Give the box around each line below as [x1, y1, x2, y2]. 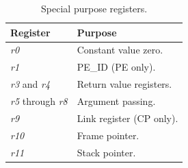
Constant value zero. [77, 43, 163, 57]
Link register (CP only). [77, 110, 178, 125]
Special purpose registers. [41, 1, 148, 15]
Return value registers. [77, 77, 172, 91]
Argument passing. [77, 93, 156, 108]
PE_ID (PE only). [77, 60, 156, 74]
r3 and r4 [10, 77, 51, 91]
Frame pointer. [77, 128, 139, 142]
